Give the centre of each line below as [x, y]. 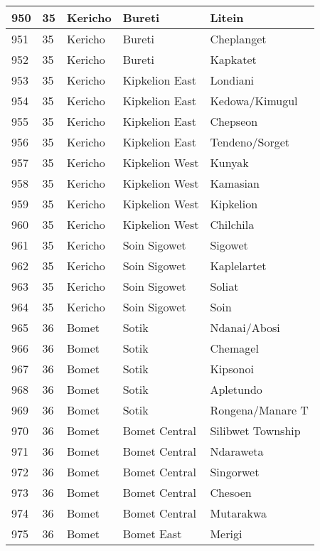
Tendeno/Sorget [250, 142]
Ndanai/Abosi [245, 327]
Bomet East [152, 534]
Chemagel [234, 348]
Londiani [232, 80]
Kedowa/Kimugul [254, 101]
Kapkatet [233, 59]
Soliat [224, 286]
